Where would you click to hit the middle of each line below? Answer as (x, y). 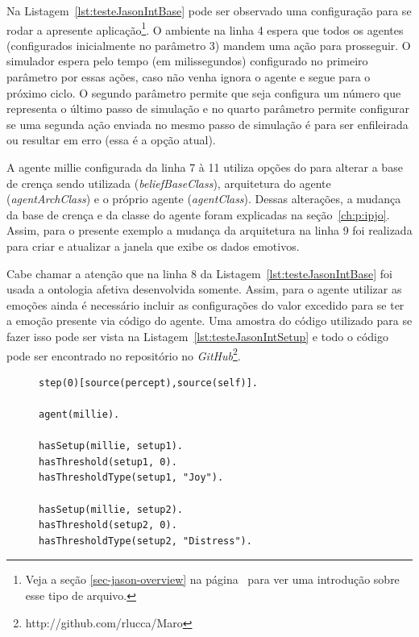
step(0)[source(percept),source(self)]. (149, 383)
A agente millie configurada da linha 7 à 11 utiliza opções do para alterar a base (205, 167)
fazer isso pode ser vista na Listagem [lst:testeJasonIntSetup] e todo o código (197, 336)
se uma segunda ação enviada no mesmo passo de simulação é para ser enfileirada (207, 124)
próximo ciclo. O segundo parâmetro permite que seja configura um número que (204, 92)
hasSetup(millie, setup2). (111, 509)
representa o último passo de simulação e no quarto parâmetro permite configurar (208, 108)
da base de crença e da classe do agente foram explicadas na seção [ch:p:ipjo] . (198, 214)
